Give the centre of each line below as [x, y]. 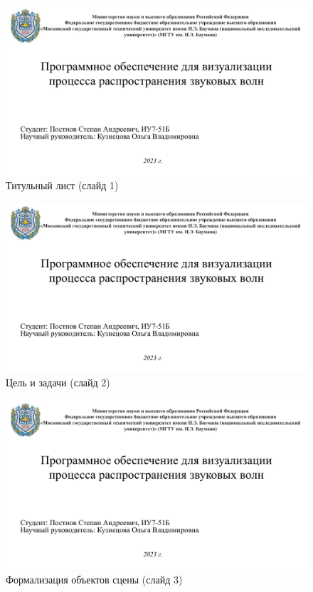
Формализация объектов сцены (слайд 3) [94, 579]
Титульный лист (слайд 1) [62, 185]
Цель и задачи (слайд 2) [58, 382]
